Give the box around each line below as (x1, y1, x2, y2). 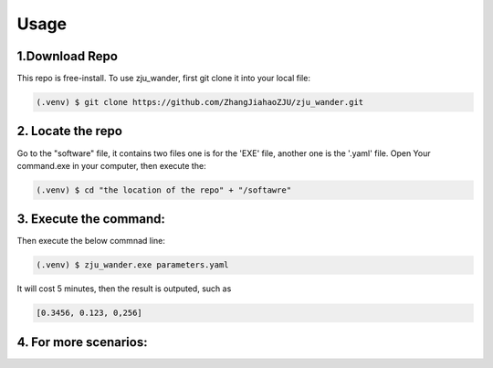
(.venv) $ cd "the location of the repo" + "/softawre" (36, 184, 292, 195)
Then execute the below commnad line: (16, 236, 166, 247)
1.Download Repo (16, 48, 119, 64)
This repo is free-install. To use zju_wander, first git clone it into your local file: (16, 73, 310, 84)
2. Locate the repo (16, 123, 123, 139)
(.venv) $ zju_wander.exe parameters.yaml (36, 260, 229, 270)
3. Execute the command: (16, 211, 166, 227)
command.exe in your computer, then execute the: (16, 160, 206, 171)
